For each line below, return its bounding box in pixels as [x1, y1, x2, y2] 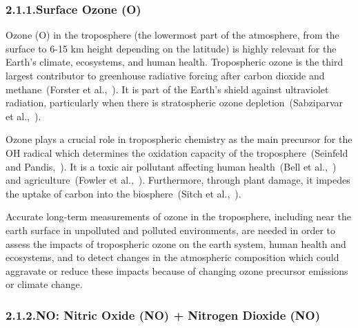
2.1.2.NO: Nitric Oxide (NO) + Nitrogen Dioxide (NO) [6, 306, 320, 323]
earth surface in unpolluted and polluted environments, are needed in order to [6, 222, 336, 237]
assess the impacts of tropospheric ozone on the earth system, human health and [6, 236, 346, 251]
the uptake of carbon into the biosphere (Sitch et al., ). [6, 186, 241, 200]
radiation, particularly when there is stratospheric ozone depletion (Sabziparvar [6, 95, 344, 110]
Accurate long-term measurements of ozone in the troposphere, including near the [6, 209, 351, 224]
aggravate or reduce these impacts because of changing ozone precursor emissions [6, 263, 348, 278]
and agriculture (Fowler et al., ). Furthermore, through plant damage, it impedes [6, 173, 350, 187]
